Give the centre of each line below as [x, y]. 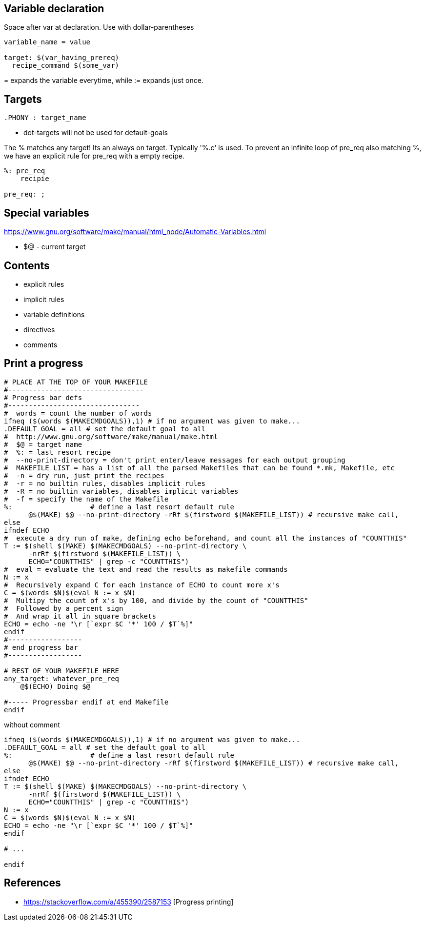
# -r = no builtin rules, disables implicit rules [105, 483]
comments [40, 344]
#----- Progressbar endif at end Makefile [86, 702]
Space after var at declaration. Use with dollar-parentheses [99, 27]
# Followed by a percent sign [64, 608]
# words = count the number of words [78, 413]
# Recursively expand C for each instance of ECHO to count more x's [142, 585]
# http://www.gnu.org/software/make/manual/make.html [111, 436]
